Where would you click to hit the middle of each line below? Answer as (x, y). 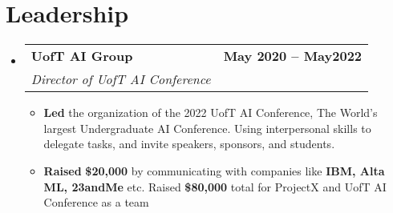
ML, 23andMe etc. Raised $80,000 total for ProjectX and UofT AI (215, 186)
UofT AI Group (82, 56)
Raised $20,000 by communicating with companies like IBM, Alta (214, 170)
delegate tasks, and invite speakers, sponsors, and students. (189, 144)
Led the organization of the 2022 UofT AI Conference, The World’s (211, 113)
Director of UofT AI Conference (121, 79)
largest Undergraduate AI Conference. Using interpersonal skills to (207, 128)
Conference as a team (96, 202)
